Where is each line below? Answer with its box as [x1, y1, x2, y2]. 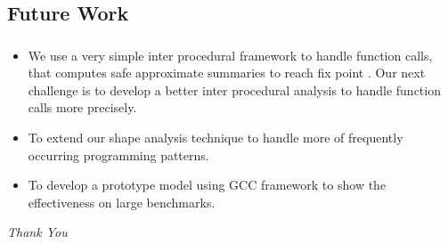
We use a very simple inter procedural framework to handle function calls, [28, 45, 433, 64]
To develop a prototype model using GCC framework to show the [28, 175, 387, 194]
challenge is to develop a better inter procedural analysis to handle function [28, 80, 441, 99]
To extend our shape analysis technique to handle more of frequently [28, 128, 403, 147]
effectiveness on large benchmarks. [28, 192, 216, 211]
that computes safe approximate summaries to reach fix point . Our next [28, 63, 426, 82]
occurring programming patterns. [28, 145, 209, 164]
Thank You [7, 223, 68, 241]
